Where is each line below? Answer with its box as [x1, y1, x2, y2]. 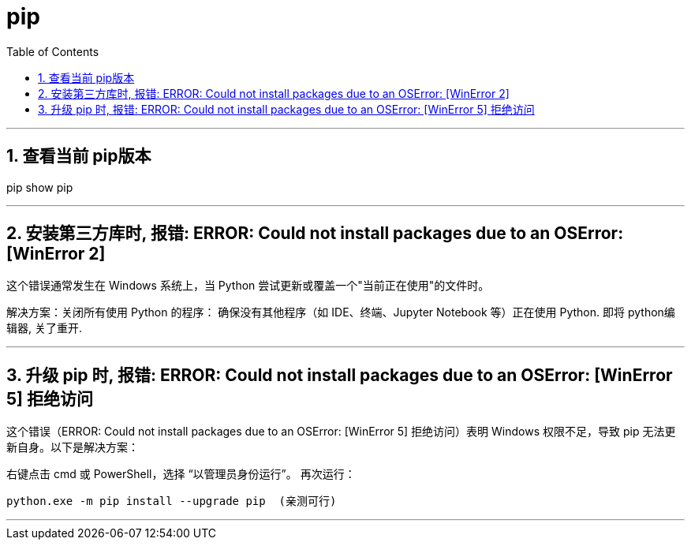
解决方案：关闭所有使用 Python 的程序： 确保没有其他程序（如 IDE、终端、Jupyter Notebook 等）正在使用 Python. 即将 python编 [6, 305, 675, 320]
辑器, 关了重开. [6, 321, 83, 335]
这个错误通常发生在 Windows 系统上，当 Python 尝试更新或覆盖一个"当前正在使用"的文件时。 [6, 279, 490, 293]
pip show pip [6, 180, 73, 194]
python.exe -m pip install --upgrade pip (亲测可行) [6, 495, 337, 508]
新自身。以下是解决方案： [6, 440, 139, 454]
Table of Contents [6, 44, 99, 58]
